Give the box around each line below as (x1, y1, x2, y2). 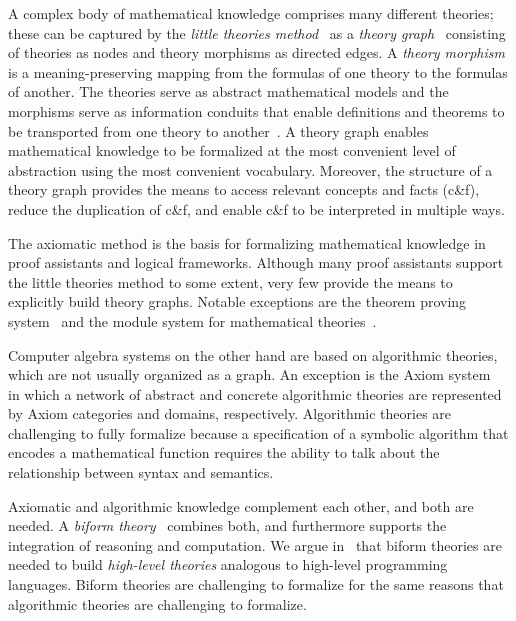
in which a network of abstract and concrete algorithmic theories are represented (8, 383, 502, 404)
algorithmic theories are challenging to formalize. (8, 593, 307, 614)
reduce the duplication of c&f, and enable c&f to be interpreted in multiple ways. (8, 198, 505, 219)
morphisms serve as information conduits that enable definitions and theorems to (8, 100, 505, 121)
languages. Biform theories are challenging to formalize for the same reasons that (8, 574, 504, 595)
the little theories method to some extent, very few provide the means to (8, 271, 453, 292)
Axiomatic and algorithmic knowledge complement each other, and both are (8, 495, 474, 516)
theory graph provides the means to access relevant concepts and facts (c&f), (8, 179, 480, 200)
